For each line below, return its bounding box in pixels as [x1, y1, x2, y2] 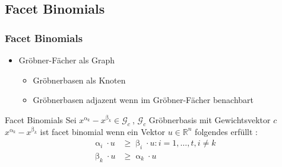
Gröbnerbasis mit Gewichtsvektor [148, 113, 271, 126]
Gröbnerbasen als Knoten [33, 73, 126, 86]
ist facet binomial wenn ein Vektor [40, 125, 166, 137]
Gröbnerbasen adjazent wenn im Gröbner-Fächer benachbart [33, 94, 254, 106]
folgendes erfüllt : [195, 125, 258, 137]
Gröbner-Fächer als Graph [18, 54, 115, 66]
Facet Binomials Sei [5, 113, 77, 126]
